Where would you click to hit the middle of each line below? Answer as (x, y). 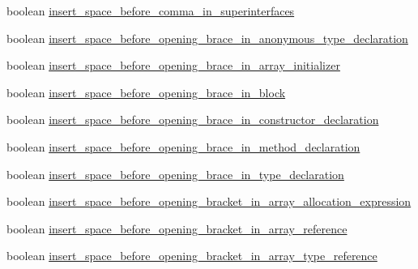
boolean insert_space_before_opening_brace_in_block (146, 92)
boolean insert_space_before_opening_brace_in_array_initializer (173, 65)
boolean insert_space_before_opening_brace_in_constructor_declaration (193, 120)
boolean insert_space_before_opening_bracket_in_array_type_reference (192, 256)
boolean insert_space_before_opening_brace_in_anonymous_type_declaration (207, 38)
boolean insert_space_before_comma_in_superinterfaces (151, 11)
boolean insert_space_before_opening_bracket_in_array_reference (177, 228)
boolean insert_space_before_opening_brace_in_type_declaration (175, 174)
